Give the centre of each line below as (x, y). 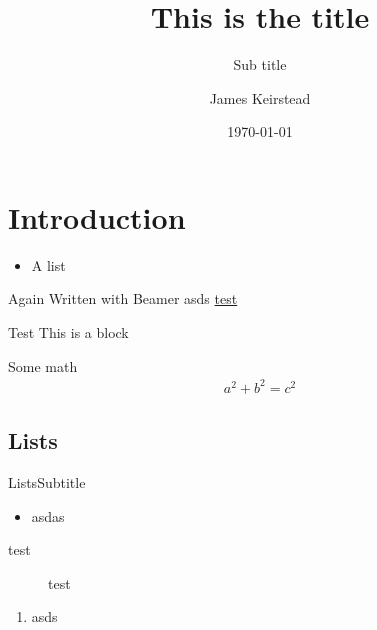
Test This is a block (68, 332)
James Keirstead (260, 97)
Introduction (97, 216)
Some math (43, 365)
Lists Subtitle (47, 481)
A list (48, 264)
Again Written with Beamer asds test (123, 298)
